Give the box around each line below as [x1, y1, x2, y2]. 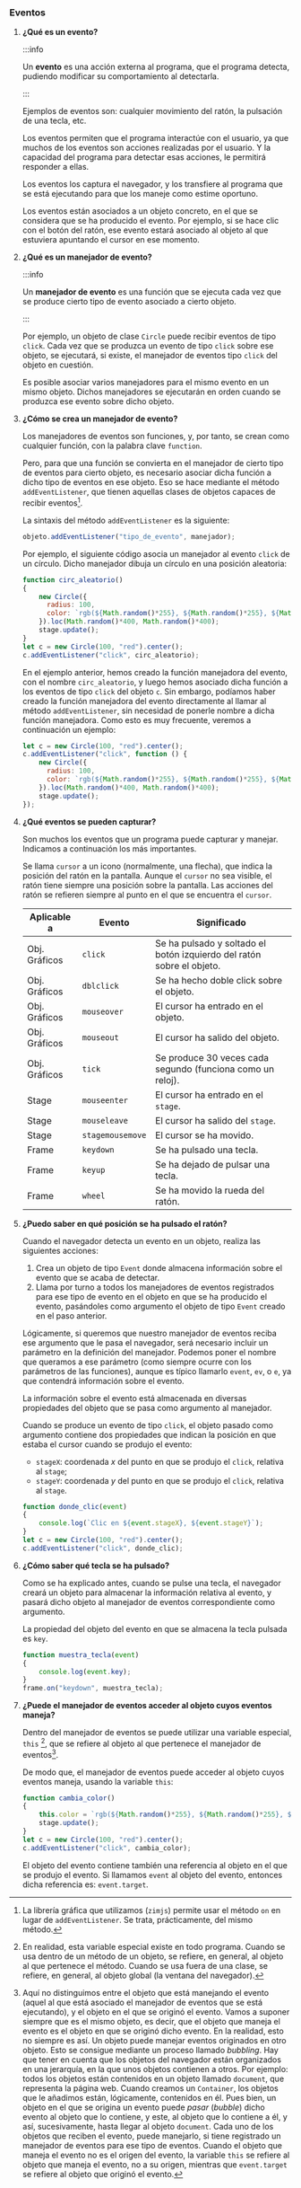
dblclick [82, 981, 119, 991]
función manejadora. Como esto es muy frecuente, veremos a [21, 714, 252, 725]
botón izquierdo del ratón [155, 948, 262, 960]
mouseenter [82, 1095, 128, 1106]
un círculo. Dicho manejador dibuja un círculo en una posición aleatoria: [21, 558, 288, 569]
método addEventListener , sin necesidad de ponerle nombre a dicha [21, 705, 275, 716]
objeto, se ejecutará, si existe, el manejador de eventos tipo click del [21, 350, 278, 361]
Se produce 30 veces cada [155, 1051, 269, 1063]
